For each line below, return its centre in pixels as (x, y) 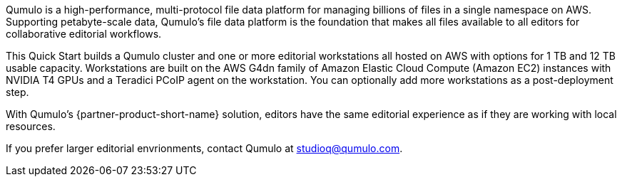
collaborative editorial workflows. (84, 34)
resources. (31, 126)
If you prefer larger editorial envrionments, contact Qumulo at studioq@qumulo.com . (204, 148)
